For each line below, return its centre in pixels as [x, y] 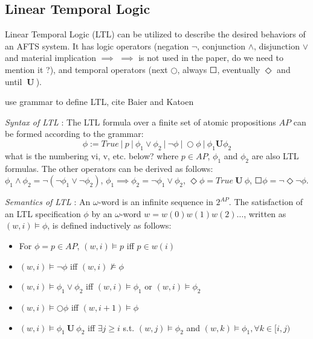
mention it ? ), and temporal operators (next [86, 69]
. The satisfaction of [266, 202]
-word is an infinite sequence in [156, 202]
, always [192, 69]
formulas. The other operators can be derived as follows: [109, 168]
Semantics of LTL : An [48, 202]
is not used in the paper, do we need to [211, 58]
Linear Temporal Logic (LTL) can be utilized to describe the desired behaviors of [155, 34]
